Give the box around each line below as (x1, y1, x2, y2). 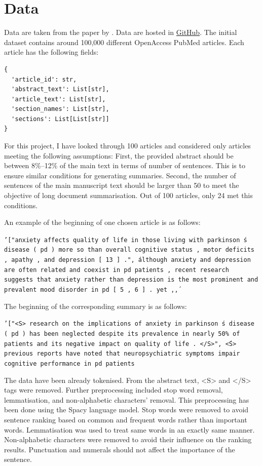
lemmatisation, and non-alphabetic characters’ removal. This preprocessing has (4, 394, 249, 405)
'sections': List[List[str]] (11, 115, 109, 123)
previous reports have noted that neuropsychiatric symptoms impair (4, 350, 240, 358)
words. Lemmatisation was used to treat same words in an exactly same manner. (4, 424, 255, 435)
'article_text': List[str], (11, 95, 106, 103)
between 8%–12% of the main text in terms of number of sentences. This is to (4, 160, 245, 171)
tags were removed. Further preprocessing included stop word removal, (4, 384, 223, 395)
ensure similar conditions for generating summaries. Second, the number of (4, 170, 236, 180)
